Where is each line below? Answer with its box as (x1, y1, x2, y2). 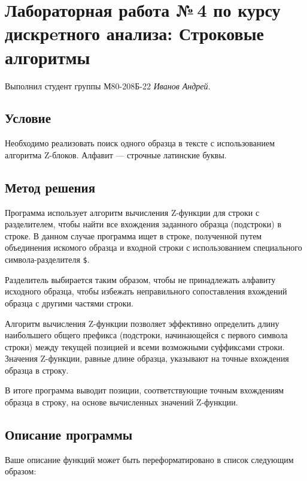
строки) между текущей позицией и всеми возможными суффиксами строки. (5, 340, 285, 353)
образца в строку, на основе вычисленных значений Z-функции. (5, 396, 238, 408)
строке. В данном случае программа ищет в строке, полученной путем (5, 229, 262, 242)
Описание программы (5, 425, 133, 444)
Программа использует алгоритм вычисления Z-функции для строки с (5, 206, 260, 218)
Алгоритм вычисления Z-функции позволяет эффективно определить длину (5, 317, 279, 329)
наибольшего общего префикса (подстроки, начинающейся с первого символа (5, 329, 288, 341)
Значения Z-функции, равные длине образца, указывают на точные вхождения (5, 352, 289, 365)
